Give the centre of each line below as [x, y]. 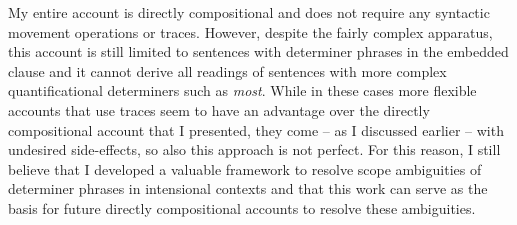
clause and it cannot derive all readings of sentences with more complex [227, 70]
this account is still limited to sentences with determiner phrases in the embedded [258, 51]
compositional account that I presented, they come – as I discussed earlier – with [256, 129]
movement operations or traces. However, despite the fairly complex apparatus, [250, 31]
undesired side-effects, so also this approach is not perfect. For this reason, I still [254, 149]
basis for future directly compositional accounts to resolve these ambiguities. [242, 207]
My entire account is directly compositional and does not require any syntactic [249, 12]
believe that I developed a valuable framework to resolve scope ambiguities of [245, 168]
